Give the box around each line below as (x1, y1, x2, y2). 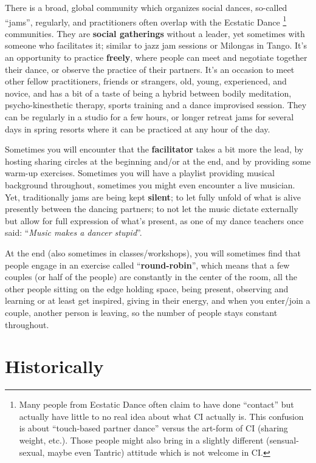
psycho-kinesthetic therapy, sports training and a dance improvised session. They (5, 98, 307, 111)
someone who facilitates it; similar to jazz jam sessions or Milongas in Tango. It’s (5, 39, 307, 52)
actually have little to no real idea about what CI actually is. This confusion (19, 410, 304, 422)
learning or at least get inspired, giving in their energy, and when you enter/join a (5, 294, 311, 307)
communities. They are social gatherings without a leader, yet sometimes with (5, 27, 305, 39)
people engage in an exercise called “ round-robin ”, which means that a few (5, 258, 290, 271)
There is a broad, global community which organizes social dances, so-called (5, 1, 287, 13)
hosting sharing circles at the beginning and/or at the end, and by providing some (5, 154, 311, 167)
